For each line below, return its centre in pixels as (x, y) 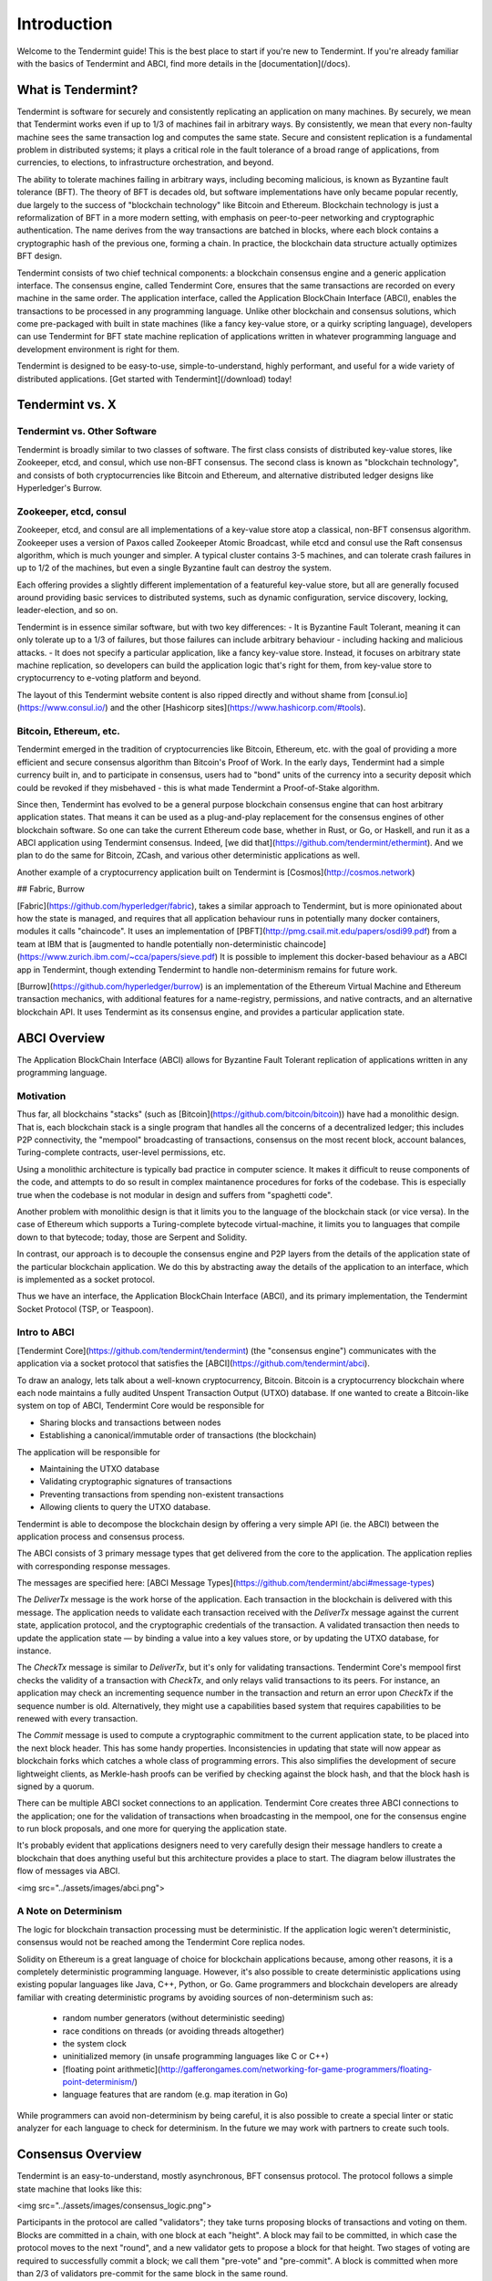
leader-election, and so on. (67, 610)
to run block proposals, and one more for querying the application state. (152, 1828)
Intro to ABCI (46, 1332)
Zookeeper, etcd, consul (72, 511)
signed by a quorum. (56, 1786)
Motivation (41, 1096)
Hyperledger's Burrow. (59, 487)
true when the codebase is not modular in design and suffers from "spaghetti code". (174, 1194)
